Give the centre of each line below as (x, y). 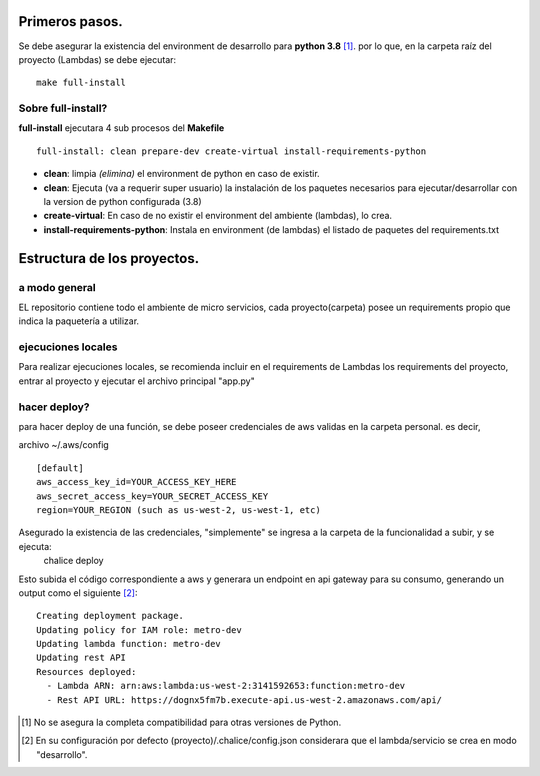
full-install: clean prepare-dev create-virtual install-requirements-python (231, 151)
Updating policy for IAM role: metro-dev (139, 629)
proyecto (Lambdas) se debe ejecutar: (97, 59)
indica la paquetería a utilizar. (79, 321)
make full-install (81, 83)
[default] (60, 468)
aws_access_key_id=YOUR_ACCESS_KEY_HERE (136, 482)
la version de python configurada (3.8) (122, 201)
